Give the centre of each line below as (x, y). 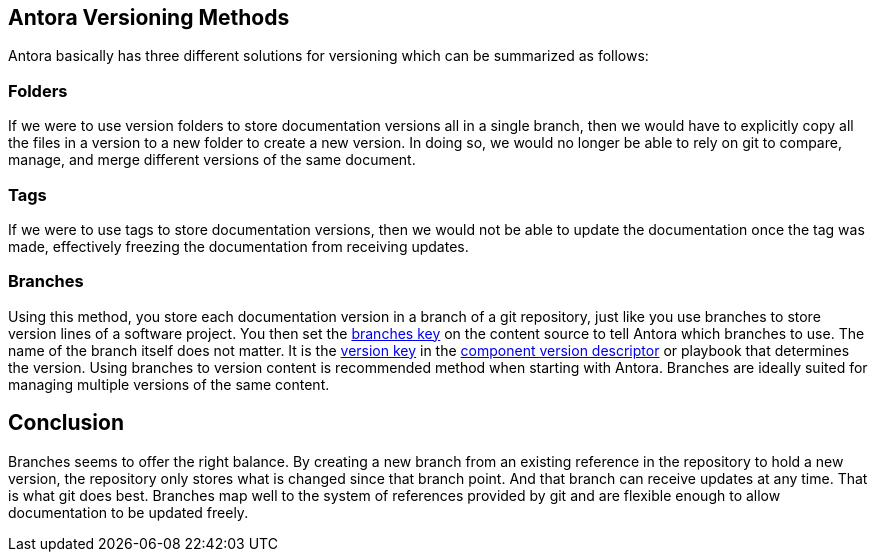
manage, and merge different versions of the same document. (212, 160)
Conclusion (66, 423)
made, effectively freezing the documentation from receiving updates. (238, 246)
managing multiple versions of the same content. (169, 384)
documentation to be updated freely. (128, 512)
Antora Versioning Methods (149, 17)
